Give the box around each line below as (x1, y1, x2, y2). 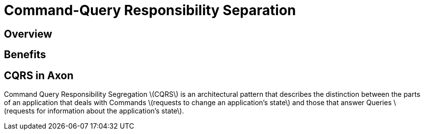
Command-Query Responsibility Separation (4, 2, 296, 19)
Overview (4, 27, 53, 40)
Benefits (4, 48, 46, 61)
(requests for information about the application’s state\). (4, 107, 184, 115)
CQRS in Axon (4, 69, 74, 82)
